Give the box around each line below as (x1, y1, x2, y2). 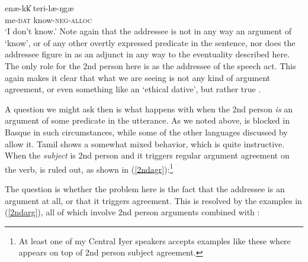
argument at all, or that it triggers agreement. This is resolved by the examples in (5, 194, 302, 206)
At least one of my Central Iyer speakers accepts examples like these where (18, 234, 291, 247)
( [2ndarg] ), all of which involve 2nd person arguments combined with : (5, 206, 260, 218)
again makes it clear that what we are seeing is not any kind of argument (5, 71, 271, 83)
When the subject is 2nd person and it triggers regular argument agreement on (5, 149, 290, 161)
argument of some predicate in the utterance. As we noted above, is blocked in (5, 114, 290, 127)
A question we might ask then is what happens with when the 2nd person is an (5, 102, 293, 115)
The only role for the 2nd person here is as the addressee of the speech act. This (5, 59, 296, 72)
